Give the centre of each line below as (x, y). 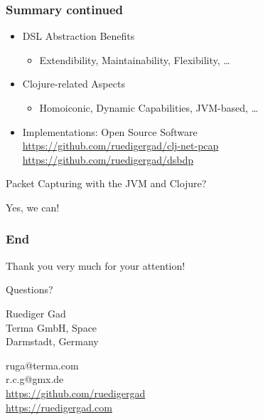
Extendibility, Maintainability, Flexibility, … (135, 59)
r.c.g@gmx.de (35, 379)
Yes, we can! (33, 207)
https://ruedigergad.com (59, 407)
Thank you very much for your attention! (96, 265)
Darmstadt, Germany (52, 341)
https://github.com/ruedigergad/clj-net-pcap (120, 146)
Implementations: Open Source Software (110, 131)
